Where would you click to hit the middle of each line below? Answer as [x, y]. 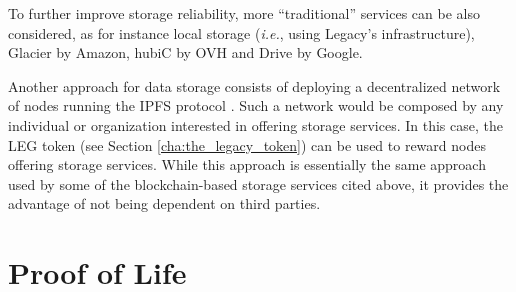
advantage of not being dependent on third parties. [164, 203]
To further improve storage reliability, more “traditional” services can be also [244, 13]
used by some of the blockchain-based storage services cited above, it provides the [258, 183]
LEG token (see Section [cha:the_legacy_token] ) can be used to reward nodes [247, 144]
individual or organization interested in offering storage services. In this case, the [255, 124]
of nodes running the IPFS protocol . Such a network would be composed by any [256, 105]
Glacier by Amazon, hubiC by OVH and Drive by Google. [185, 52]
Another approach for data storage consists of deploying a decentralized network [254, 85]
